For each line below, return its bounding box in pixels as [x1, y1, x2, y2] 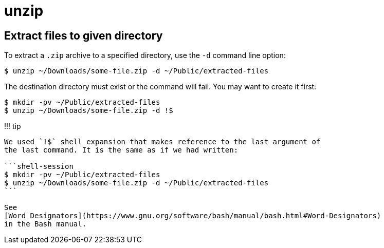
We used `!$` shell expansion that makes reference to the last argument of [4, 138, 321, 146]
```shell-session [4, 162, 74, 171]
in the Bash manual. [4, 220, 87, 228]
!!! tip [4, 122, 21, 131]
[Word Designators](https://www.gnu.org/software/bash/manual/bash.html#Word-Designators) [4, 212, 381, 220]
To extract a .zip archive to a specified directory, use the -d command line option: [4, 51, 286, 60]
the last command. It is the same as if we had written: [4, 146, 239, 155]
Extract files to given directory [4, 29, 163, 42]
